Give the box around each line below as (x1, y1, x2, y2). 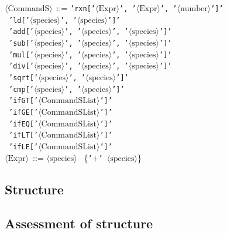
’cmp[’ (9, 85, 34, 94)
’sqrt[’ (9, 73, 39, 82)
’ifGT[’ (9, 97, 39, 105)
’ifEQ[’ (9, 119, 39, 128)
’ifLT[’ (9, 131, 39, 140)
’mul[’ (9, 50, 34, 59)
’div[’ (9, 62, 34, 71)
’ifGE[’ (9, 108, 39, 117)
